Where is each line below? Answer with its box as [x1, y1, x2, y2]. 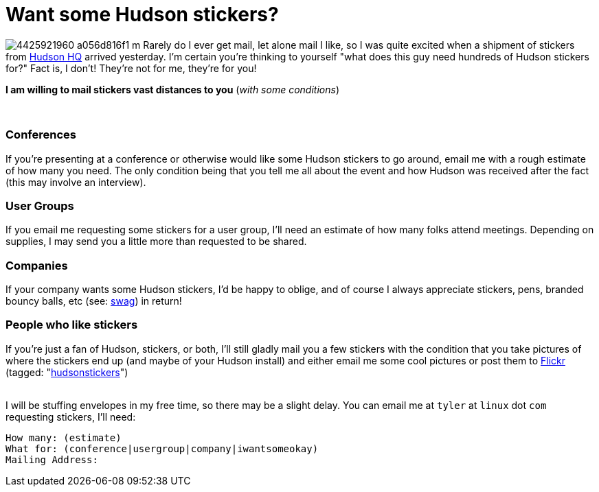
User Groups [5, 198, 74, 213]
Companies [5, 258, 68, 272]
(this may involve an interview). [5, 176, 146, 188]
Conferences [5, 128, 76, 142]
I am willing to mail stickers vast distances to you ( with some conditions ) [5, 83, 339, 95]
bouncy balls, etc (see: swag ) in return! [5, 295, 182, 307]
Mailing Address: [5, 454, 98, 465]
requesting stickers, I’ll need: [5, 410, 136, 423]
